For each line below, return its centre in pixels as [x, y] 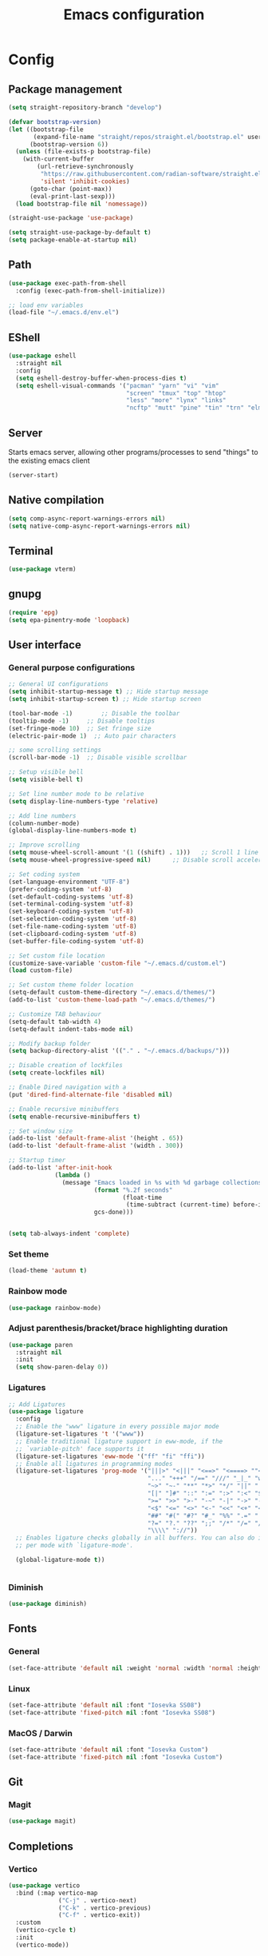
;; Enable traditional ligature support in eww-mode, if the [119, 1441]
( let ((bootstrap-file [46, 129]
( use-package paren [41, 1345]
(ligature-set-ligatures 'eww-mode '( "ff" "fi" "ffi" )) [110, 1456]
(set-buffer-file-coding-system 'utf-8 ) [77, 941]
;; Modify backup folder [49, 1044]
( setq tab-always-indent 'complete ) [69, 1234]
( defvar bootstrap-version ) [55, 122]
